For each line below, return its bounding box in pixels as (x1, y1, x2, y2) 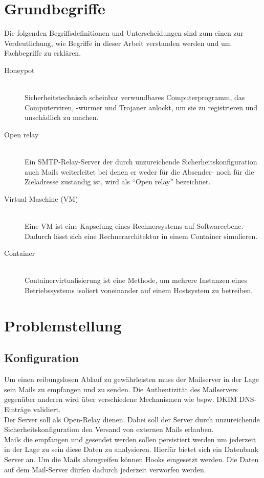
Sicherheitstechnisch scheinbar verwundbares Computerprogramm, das (25, 92, 245, 103)
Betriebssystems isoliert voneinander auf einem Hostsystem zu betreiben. (25, 285, 253, 295)
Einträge (4, 403, 31, 414)
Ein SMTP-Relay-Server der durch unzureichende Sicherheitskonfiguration (25, 156, 257, 167)
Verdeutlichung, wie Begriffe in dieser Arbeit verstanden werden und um (4, 37, 231, 48)
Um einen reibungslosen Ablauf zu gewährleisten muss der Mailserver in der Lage (4, 374, 259, 385)
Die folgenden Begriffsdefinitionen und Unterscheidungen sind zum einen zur (4, 28, 244, 38)
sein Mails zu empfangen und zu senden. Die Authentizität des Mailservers (4, 384, 238, 394)
